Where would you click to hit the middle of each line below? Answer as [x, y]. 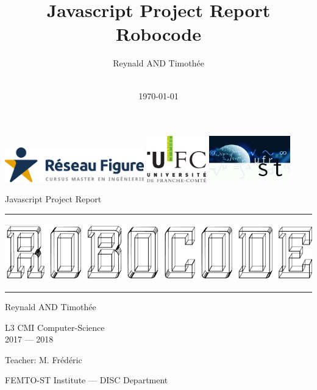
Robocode [158, 34]
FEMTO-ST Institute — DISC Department [87, 380]
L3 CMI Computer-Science [55, 327]
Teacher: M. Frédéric [44, 359]
